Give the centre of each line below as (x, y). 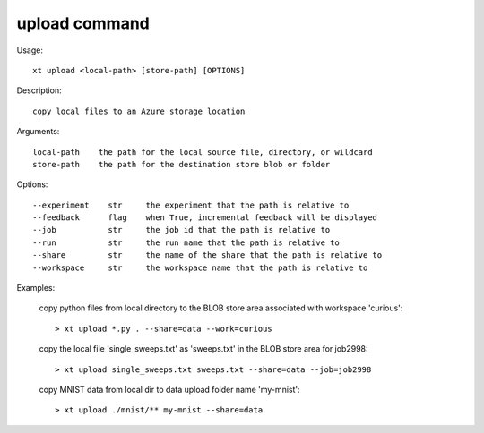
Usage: (30, 50)
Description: (39, 90)
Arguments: (38, 132)
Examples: (36, 288)
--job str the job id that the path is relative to (181, 230)
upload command (83, 23)
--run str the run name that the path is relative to (186, 242)
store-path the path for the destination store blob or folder (181, 164)
